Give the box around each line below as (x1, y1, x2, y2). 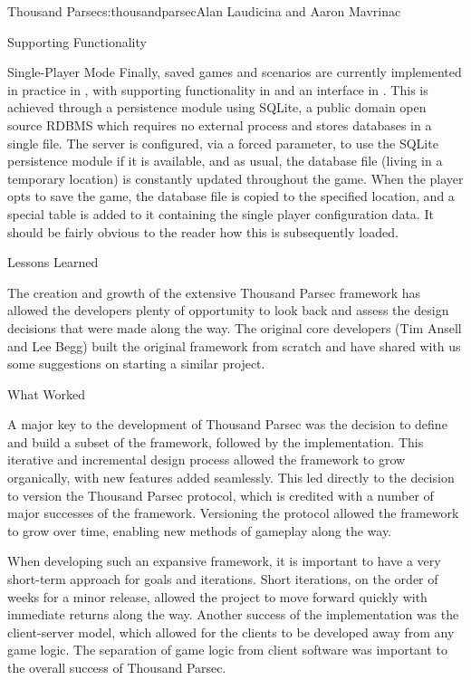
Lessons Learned (7, 253, 99, 272)
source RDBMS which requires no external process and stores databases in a (7, 115, 432, 134)
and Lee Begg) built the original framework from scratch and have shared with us (7, 336, 461, 355)
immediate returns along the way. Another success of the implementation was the (7, 605, 459, 624)
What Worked (7, 384, 86, 403)
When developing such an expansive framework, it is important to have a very (7, 551, 441, 570)
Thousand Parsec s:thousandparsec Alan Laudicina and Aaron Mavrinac (7, 2, 401, 20)
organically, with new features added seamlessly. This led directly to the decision (7, 468, 455, 487)
